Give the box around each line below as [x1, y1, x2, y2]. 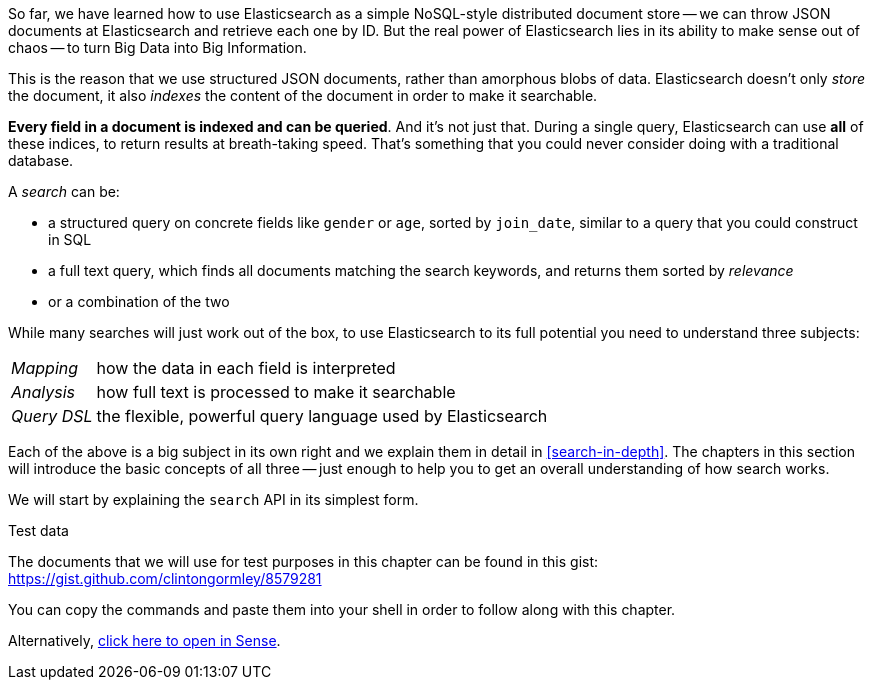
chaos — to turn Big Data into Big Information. [8, 39, 307, 56]
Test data [8, 522, 69, 539]
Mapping [11, 358, 79, 378]
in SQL [48, 231, 92, 248]
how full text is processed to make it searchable [96, 382, 456, 402]
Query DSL [11, 406, 93, 426]
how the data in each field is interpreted [96, 358, 396, 378]
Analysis [11, 382, 76, 402]
